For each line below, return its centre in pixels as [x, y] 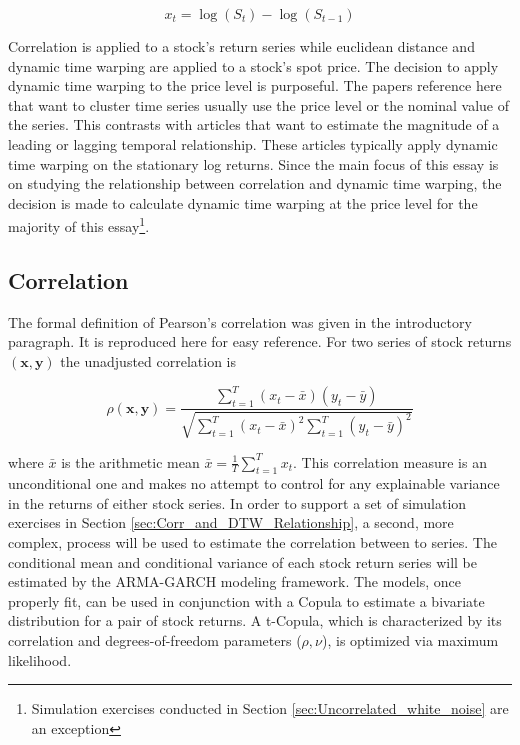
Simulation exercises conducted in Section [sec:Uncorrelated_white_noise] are [270, 708]
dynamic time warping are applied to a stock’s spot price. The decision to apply [253, 65]
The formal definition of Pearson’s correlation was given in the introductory [240, 321]
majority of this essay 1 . [79, 224]
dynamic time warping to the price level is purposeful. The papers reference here [255, 85]
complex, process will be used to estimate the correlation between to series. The [252, 542]
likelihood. [40, 659]
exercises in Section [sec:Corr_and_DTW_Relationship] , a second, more [231, 522]
